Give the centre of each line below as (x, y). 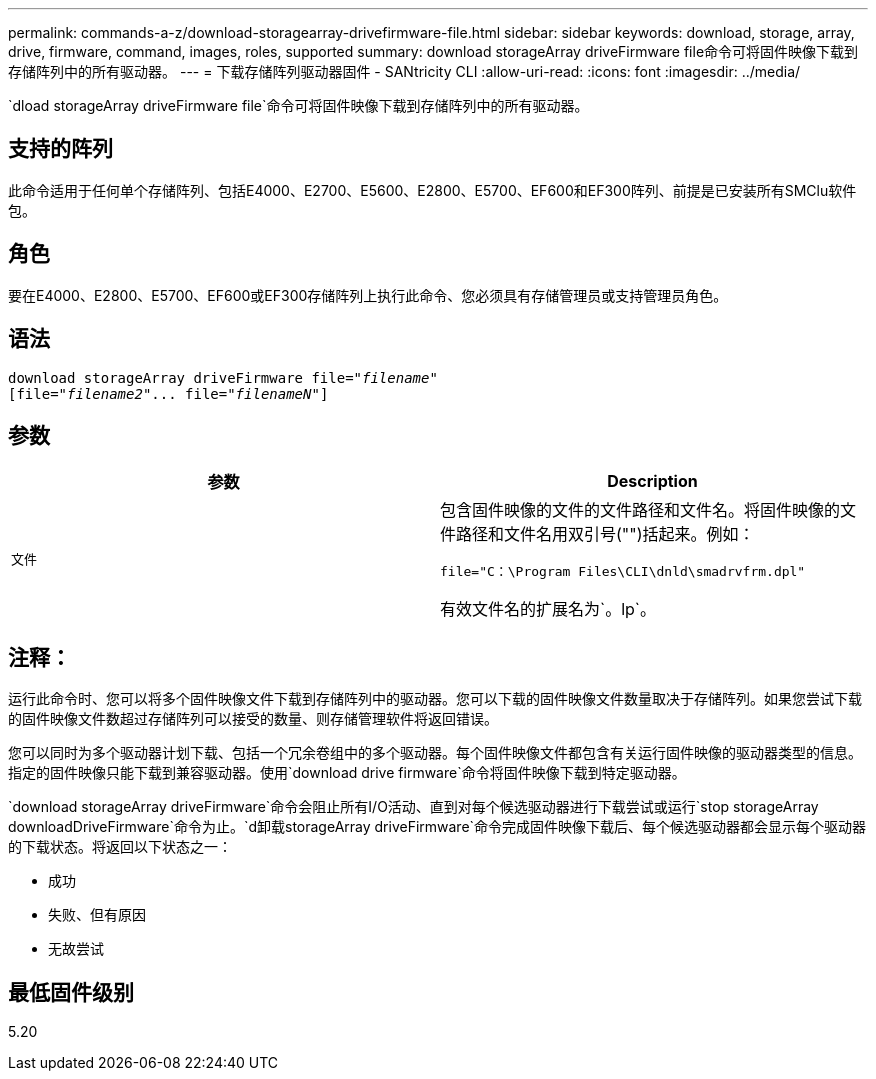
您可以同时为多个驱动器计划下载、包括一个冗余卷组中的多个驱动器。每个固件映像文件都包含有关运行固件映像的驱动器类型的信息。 (435, 753)
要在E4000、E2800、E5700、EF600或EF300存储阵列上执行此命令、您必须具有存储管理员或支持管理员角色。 (368, 295)
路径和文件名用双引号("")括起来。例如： (605, 534)
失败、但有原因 (97, 915)
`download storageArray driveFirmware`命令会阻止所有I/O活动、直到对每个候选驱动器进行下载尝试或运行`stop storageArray (413, 807)
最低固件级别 (71, 992)
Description (652, 481)
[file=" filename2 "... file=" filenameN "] (168, 393)
